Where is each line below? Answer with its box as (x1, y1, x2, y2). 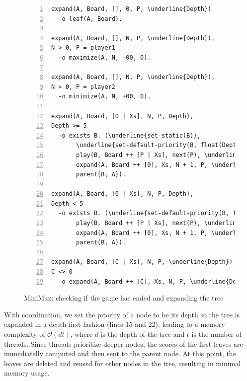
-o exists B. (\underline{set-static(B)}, (58, 132, 201, 139)
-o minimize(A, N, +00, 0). (58, 93, 151, 100)
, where (70, 329, 93, 339)
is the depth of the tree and (100, 329, 185, 339)
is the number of (191, 329, 242, 339)
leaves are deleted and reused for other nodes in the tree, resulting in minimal (4, 358, 241, 368)
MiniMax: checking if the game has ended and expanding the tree (24, 293, 224, 303)
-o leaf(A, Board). (58, 15, 123, 22)
